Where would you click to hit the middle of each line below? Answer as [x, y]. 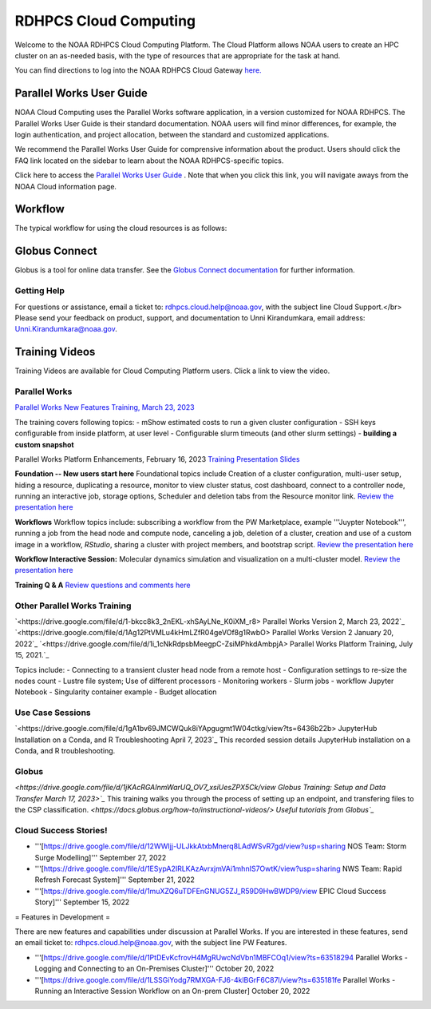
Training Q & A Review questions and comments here [103, 585]
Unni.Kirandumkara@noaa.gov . [66, 329]
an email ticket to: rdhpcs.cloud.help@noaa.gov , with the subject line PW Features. [151, 943]
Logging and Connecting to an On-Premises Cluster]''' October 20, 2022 [154, 969]
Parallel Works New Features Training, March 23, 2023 [105, 407]
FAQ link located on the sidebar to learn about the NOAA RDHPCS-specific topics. [149, 161]
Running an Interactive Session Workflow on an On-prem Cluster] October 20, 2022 [172, 991]
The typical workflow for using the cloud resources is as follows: [121, 228]
